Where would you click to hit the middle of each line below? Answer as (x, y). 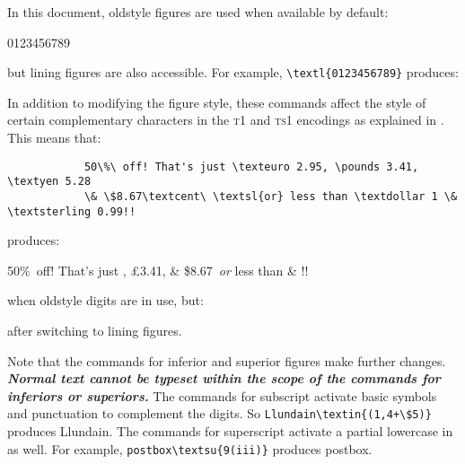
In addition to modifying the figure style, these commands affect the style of (217, 102)
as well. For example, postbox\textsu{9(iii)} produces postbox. (190, 448)
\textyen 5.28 (49, 182)
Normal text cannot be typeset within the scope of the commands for (224, 378)
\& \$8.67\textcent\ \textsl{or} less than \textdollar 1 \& (271, 196)
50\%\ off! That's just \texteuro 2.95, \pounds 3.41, (251, 166)
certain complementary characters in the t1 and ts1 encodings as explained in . (226, 120)
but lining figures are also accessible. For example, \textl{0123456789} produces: (233, 72)
